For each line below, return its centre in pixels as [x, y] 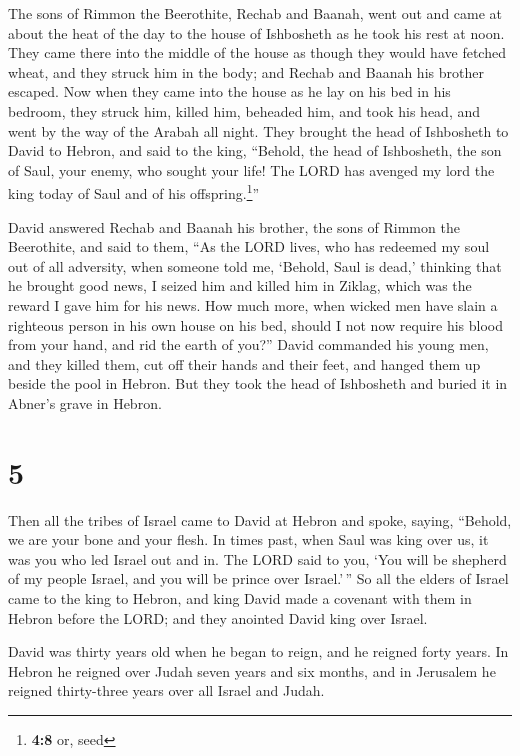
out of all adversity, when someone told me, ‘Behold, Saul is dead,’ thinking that [255, 265]
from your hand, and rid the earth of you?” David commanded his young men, [248, 344]
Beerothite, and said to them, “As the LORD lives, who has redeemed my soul [249, 246]
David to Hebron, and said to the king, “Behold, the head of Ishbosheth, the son [255, 150]
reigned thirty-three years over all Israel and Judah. [166, 690]
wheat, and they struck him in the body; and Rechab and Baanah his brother [246, 71]
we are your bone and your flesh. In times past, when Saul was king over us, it [248, 539]
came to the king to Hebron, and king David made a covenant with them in [240, 598]
